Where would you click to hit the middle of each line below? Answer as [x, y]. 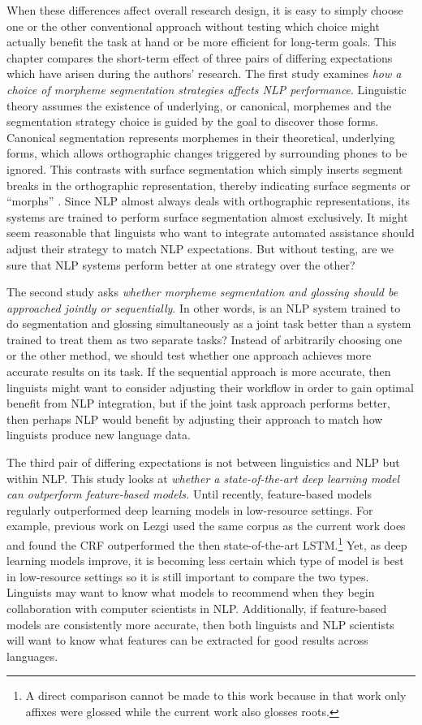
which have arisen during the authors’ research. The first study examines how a [204, 73]
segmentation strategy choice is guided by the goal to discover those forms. [193, 121]
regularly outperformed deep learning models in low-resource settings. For [190, 509]
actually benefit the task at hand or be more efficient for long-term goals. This [202, 42]
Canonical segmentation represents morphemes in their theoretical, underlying [201, 137]
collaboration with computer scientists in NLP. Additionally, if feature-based [197, 608]
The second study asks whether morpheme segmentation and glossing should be [202, 292]
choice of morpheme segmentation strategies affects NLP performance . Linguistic [207, 89]
